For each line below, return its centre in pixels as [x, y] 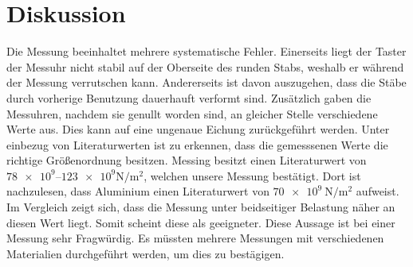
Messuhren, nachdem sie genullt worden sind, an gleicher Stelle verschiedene [192, 113]
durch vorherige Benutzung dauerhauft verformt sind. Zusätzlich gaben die [189, 97]
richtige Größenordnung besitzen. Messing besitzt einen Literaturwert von [187, 160]
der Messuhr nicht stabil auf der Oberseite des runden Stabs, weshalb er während [205, 66]
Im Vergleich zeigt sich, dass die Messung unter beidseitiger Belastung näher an [201, 207]
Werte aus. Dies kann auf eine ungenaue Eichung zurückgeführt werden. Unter [198, 129]
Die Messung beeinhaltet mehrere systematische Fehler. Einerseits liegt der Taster [206, 51]
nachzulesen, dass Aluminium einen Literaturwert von [138, 191]
